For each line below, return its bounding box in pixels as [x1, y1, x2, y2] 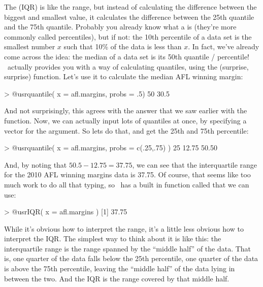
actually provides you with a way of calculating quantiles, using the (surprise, [7, 61, 249, 72]
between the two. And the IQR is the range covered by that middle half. [4, 273, 229, 283]
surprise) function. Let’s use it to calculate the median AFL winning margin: [4, 71, 243, 82]
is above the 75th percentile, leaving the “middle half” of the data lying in [4, 263, 235, 274]
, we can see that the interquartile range [132, 159, 257, 170]
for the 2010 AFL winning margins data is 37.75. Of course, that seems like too [4, 169, 251, 180]
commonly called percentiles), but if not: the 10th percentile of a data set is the [4, 31, 252, 42]
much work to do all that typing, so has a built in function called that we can [4, 179, 249, 189]
